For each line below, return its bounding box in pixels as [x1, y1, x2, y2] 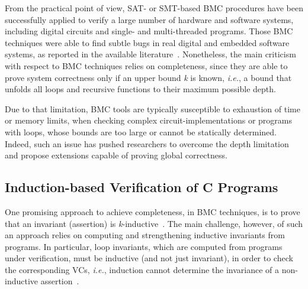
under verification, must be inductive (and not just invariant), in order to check [5, 252, 293, 264]
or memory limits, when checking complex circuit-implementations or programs [5, 114, 292, 126]
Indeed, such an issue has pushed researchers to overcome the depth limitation [5, 137, 289, 150]
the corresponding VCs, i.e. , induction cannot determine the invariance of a [5, 263, 280, 275]
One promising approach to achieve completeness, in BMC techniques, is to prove [5, 205, 300, 217]
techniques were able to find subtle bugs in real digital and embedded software [5, 36, 290, 48]
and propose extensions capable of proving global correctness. [5, 149, 227, 161]
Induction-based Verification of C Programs [5, 178, 278, 196]
